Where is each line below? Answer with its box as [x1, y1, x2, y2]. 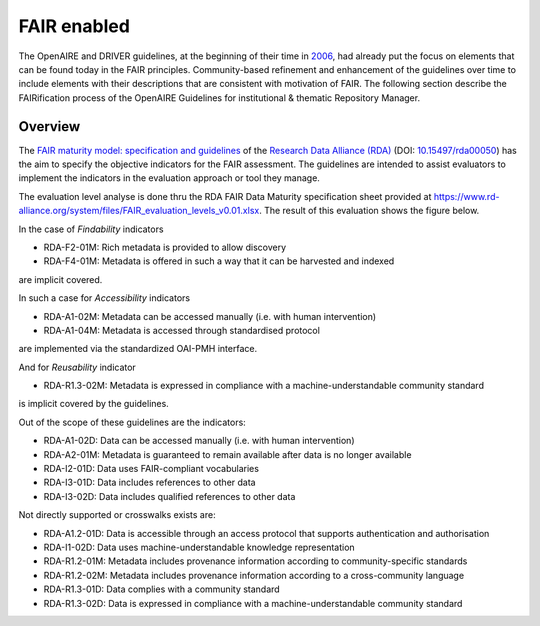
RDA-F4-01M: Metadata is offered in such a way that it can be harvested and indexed [43, 255, 395, 267]
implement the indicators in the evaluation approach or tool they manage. [18, 172, 320, 184]
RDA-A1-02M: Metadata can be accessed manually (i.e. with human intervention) [43, 310, 377, 322]
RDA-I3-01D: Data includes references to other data [43, 476, 256, 489]
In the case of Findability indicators [18, 223, 164, 235]
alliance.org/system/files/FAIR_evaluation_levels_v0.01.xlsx [18, 205, 260, 217]
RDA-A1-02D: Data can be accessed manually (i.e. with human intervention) [43, 435, 355, 447]
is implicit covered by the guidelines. [18, 398, 169, 410]
